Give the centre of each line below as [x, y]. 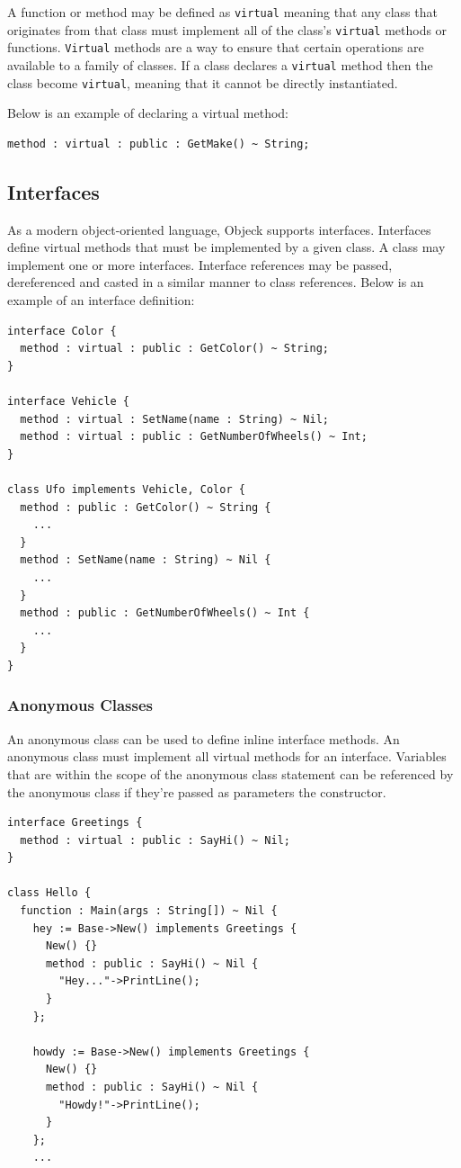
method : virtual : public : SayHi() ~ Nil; [155, 840]
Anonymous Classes [80, 705]
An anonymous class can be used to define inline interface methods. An [204, 738]
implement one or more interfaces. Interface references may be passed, [200, 264]
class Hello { [49, 893]
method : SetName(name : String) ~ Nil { [146, 560]
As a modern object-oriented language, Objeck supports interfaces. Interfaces [219, 229]
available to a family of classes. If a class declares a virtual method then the [220, 64]
